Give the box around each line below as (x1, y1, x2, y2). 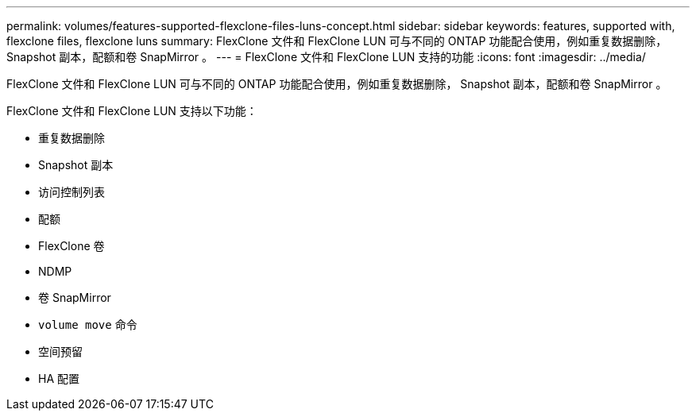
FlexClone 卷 (38, 239, 105, 253)
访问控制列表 (38, 185, 105, 199)
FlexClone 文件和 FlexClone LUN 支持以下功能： (6, 104, 257, 118)
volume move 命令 (38, 318, 137, 331)
